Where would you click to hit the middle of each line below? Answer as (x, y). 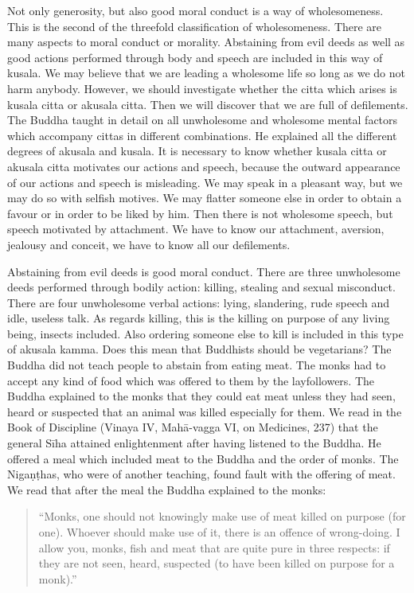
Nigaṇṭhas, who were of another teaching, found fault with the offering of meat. (201, 474)
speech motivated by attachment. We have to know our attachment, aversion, (196, 229)
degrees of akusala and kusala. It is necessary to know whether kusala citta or (197, 151)
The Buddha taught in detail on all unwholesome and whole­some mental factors (203, 120)
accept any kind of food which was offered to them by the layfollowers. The (191, 380)
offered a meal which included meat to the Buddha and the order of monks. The (203, 458)
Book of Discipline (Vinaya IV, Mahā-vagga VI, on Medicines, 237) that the (193, 427)
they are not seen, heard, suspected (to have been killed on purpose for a (217, 563)
